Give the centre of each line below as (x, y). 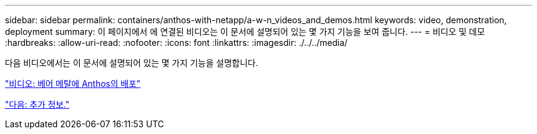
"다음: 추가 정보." (37, 104)
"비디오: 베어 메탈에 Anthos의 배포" (73, 84)
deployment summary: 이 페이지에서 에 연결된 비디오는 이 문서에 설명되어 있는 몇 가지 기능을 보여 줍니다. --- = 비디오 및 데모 (245, 32)
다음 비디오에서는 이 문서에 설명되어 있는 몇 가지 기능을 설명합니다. (131, 63)
